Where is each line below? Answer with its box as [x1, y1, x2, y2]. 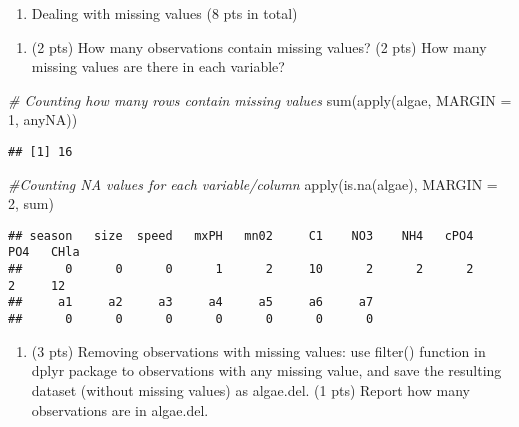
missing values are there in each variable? [31, 56, 285, 77]
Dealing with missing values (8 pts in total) [31, 3, 298, 23]
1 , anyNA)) [8, 109, 78, 130]
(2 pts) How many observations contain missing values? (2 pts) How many [31, 36, 487, 57]
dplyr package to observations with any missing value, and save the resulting [31, 360, 502, 381]
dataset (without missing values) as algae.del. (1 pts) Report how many [31, 379, 470, 400]
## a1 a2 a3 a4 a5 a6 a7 [8, 295, 374, 310]
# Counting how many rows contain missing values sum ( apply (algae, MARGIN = [8, 89, 512, 110]
